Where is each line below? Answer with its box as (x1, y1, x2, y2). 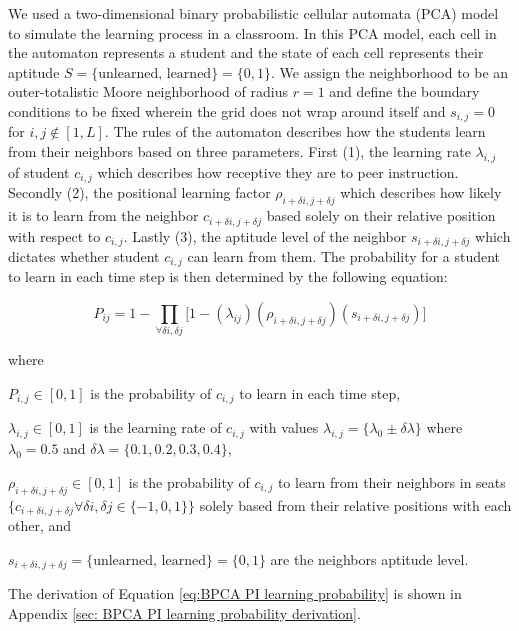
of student (8, 161, 70, 182)
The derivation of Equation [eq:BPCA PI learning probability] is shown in (8, 583, 462, 604)
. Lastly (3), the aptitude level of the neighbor (123, 225, 407, 246)
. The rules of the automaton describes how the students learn (104, 121, 486, 142)
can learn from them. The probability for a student (187, 245, 501, 266)
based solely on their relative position (266, 205, 496, 226)
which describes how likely (340, 182, 502, 203)
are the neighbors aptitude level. (270, 548, 469, 569)
